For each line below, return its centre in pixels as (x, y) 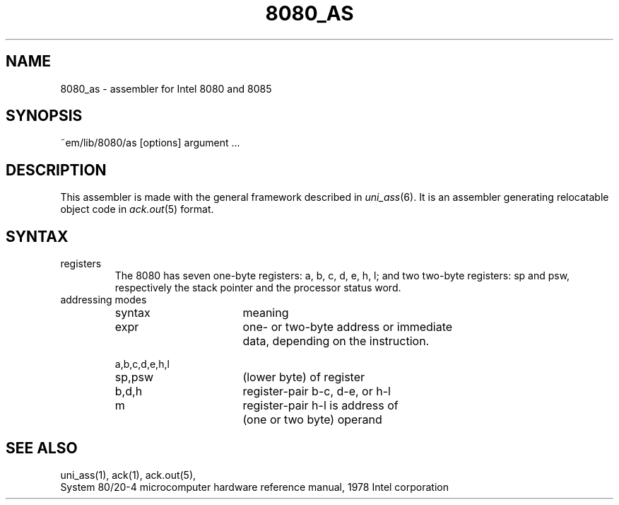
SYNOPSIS (44, 116)
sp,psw (134, 377)
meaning (266, 313)
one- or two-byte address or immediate (348, 327)
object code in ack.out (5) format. (137, 209)
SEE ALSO (42, 448)
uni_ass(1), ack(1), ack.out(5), (128, 475)
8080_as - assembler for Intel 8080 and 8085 (166, 88)
